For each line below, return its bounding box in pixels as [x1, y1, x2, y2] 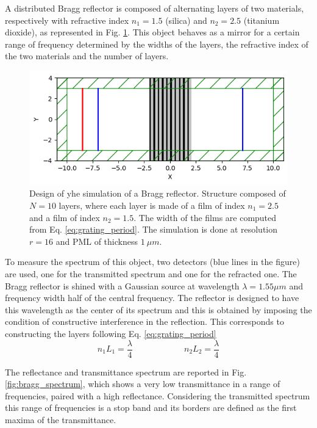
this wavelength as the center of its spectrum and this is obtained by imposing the [5, 303, 312, 316]
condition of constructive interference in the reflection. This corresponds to [5, 315, 284, 328]
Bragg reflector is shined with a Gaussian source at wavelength [5, 279, 240, 292]
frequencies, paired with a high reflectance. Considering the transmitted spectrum [5, 389, 310, 402]
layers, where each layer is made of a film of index [59, 199, 245, 212]
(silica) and [165, 13, 207, 26]
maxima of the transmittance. [5, 413, 116, 426]
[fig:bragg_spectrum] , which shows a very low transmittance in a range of [5, 377, 280, 390]
